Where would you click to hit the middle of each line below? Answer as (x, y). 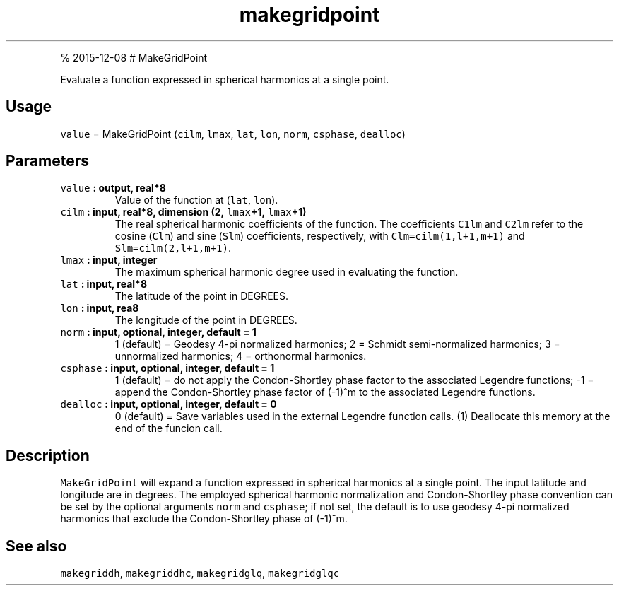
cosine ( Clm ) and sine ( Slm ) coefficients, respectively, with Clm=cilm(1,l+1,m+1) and (320, 236)
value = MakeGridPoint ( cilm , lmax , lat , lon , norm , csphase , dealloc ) (233, 134)
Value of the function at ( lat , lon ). (196, 200)
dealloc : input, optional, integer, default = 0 (169, 404)
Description (48, 455)
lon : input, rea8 (100, 308)
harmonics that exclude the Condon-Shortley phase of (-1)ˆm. (204, 519)
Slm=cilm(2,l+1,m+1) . (173, 248)
